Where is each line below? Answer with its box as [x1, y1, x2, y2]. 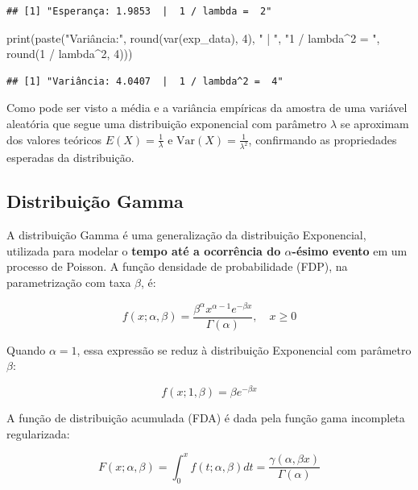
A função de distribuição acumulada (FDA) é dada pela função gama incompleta [6, 409, 405, 426]
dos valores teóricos [6, 131, 102, 147]
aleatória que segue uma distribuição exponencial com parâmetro [6, 114, 327, 131]
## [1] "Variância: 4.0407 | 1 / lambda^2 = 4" [6, 75, 283, 87]
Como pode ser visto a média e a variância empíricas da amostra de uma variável [6, 99, 408, 116]
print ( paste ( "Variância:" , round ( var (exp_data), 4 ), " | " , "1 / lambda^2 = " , [6, 29, 380, 46]
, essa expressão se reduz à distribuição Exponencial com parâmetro [77, 341, 412, 358]
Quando [6, 341, 46, 358]
